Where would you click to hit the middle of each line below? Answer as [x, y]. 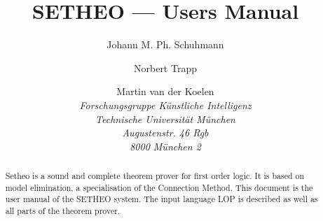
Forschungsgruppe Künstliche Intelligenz [165, 105]
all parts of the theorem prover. [63, 211]
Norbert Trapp [165, 67]
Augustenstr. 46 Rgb [165, 133]
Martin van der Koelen [165, 91]
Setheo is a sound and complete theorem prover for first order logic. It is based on [155, 176]
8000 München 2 [165, 146]
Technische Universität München [165, 119]
